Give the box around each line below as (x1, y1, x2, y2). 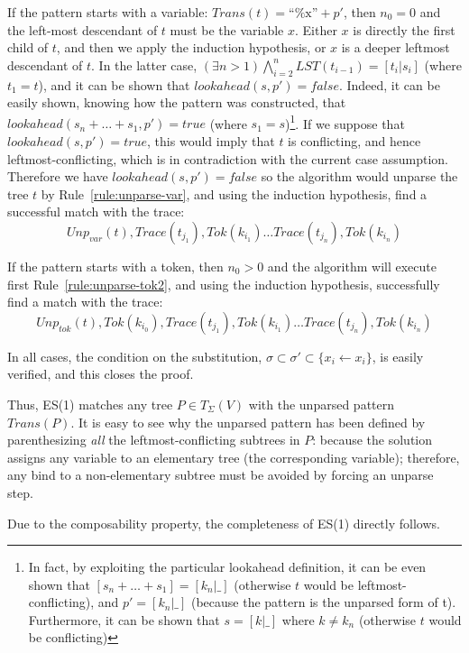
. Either (294, 20, 337, 39)
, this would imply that (147, 132, 275, 151)
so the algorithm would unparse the (261, 167, 458, 186)
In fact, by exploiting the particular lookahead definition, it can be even (28, 557, 427, 576)
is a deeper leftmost (341, 38, 450, 57)
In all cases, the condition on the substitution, (7, 346, 262, 365)
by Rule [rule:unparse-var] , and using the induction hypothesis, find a (41, 184, 428, 203)
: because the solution (312, 430, 433, 449)
